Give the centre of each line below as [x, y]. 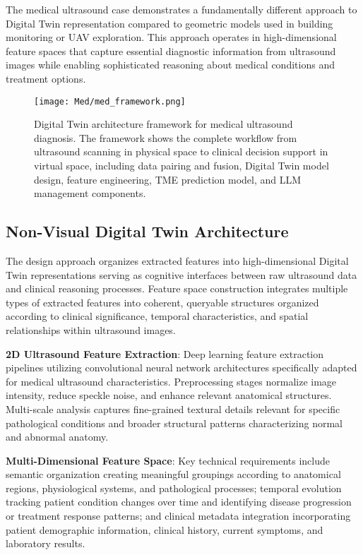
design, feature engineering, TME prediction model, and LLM [168, 179]
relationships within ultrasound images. [91, 329]
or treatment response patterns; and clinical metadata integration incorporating [178, 516]
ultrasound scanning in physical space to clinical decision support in [181, 151]
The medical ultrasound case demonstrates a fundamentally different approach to [181, 9]
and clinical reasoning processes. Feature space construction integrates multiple [177, 288]
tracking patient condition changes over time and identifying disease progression [179, 502]
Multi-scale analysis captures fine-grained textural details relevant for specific [173, 408]
